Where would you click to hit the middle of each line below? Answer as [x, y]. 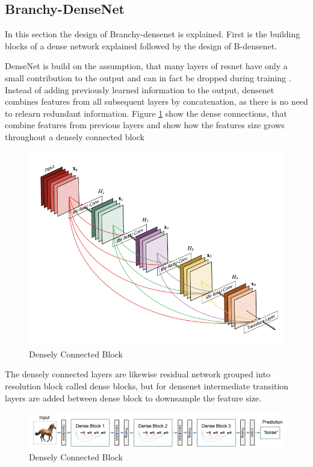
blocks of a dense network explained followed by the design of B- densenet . [141, 45]
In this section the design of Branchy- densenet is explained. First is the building [153, 34]
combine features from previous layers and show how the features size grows [145, 125]
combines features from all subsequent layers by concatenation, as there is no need [156, 101]
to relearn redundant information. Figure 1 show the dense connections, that [146, 113]
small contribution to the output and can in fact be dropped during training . [148, 77]
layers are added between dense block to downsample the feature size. [133, 397]
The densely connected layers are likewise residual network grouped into [138, 374]
